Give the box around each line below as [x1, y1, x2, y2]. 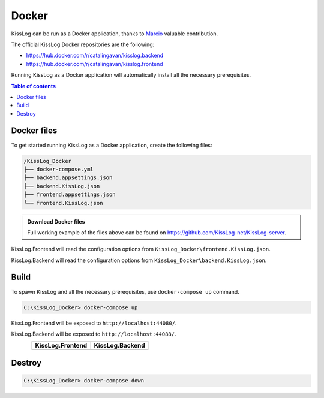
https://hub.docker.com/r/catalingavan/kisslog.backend [26, 52, 164, 59]
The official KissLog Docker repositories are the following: [11, 41, 155, 48]
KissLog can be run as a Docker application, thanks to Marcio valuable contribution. [11, 30, 218, 37]
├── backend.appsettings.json [23, 174, 113, 181]
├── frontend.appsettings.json [23, 191, 116, 198]
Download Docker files [27, 218, 85, 225]
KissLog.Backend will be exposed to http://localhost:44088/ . [11, 330, 176, 337]
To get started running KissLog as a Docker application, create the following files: [11, 141, 212, 149]
